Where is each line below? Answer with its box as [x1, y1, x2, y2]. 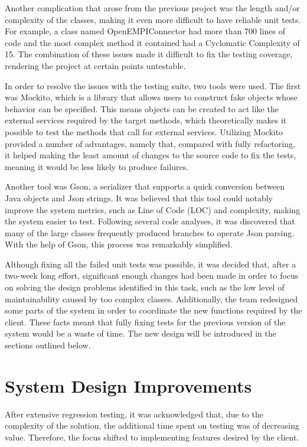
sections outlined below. [5, 339, 91, 351]
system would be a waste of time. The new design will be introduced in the [5, 327, 276, 340]
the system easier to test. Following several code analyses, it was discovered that [5, 215, 295, 227]
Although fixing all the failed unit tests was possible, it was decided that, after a [5, 257, 296, 270]
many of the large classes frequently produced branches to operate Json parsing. [5, 226, 295, 239]
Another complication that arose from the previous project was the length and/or [5, 2, 300, 14]
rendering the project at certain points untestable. [5, 59, 186, 71]
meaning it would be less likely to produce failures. [5, 160, 189, 172]
